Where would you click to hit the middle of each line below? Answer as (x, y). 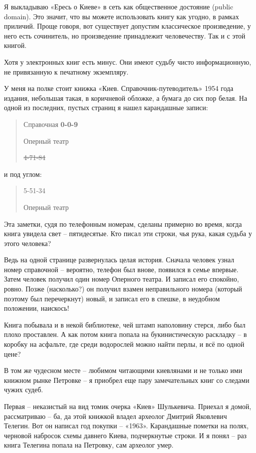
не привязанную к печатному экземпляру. (66, 71)
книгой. (15, 45)
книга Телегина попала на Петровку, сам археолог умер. (89, 445)
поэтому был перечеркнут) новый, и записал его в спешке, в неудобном (112, 298)
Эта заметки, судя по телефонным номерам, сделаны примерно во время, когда (123, 224)
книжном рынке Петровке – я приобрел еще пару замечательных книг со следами (127, 380)
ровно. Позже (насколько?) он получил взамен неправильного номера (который (123, 289)
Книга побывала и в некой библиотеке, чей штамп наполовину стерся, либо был (125, 324)
